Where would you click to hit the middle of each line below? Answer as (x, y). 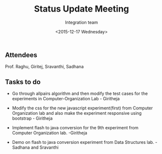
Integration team (81, 22)
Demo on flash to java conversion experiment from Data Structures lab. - (85, 142)
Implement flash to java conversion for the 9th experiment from (75, 128)
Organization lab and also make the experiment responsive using (77, 113)
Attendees (21, 55)
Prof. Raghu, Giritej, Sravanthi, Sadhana (44, 67)
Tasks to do (23, 82)
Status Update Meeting (81, 9)
